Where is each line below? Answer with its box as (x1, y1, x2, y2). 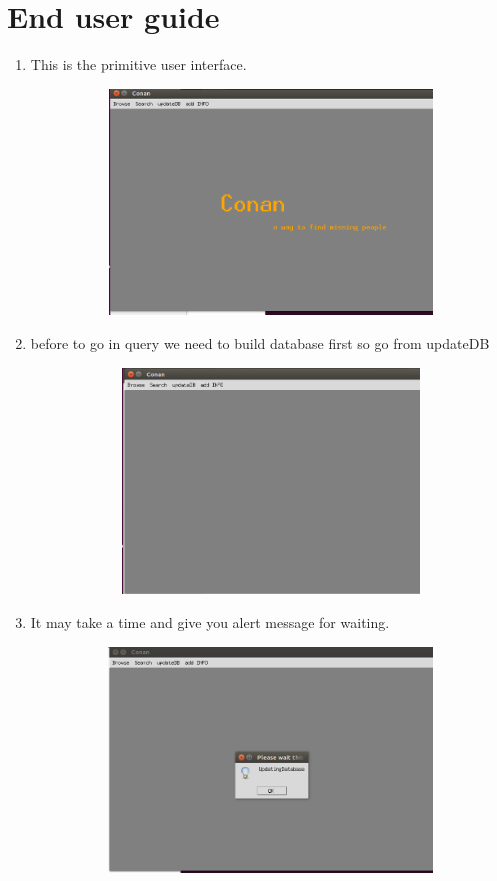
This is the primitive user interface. (30, 54, 247, 75)
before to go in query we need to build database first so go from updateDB (30, 333, 490, 354)
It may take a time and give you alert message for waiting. (30, 612, 390, 633)
